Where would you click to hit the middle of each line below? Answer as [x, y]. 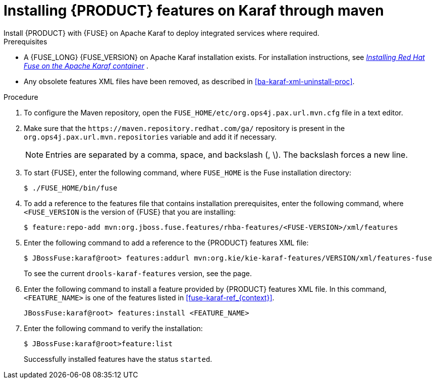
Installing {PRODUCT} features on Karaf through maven [194, 11]
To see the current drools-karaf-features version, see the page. [138, 273]
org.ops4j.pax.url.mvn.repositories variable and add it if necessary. [150, 137]
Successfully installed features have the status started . [118, 359]
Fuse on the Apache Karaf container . [86, 66]
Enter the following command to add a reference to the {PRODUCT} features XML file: [166, 242]
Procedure [21, 97]
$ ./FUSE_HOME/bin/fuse [71, 188]
